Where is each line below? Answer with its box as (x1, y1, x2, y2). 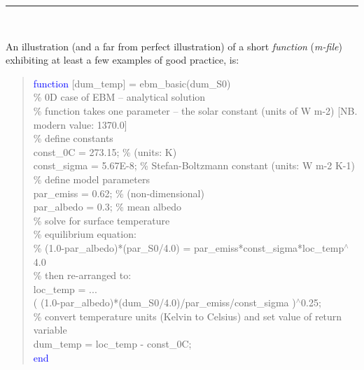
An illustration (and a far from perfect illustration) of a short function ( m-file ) (6, 38, 342, 53)
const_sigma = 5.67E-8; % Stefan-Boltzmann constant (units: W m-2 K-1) (33, 158, 355, 173)
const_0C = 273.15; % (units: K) (33, 144, 177, 159)
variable (33, 322, 67, 337)
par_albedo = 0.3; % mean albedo (33, 199, 182, 214)
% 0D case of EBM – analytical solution (33, 90, 206, 104)
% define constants (33, 131, 113, 145)
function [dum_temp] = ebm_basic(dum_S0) (33, 76, 231, 90)
